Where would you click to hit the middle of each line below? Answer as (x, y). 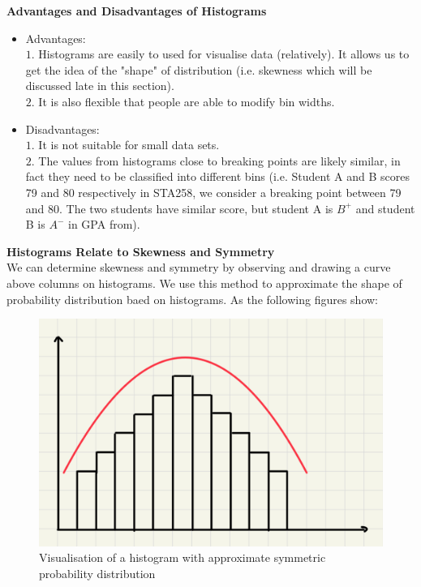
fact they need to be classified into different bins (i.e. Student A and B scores (217, 176)
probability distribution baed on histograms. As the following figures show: (193, 299)
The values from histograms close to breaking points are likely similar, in (219, 160)
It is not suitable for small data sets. (129, 145)
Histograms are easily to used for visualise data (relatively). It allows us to (224, 54)
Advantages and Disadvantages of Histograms (137, 11)
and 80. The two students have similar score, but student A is (179, 208)
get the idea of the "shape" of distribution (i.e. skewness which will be (199, 69)
